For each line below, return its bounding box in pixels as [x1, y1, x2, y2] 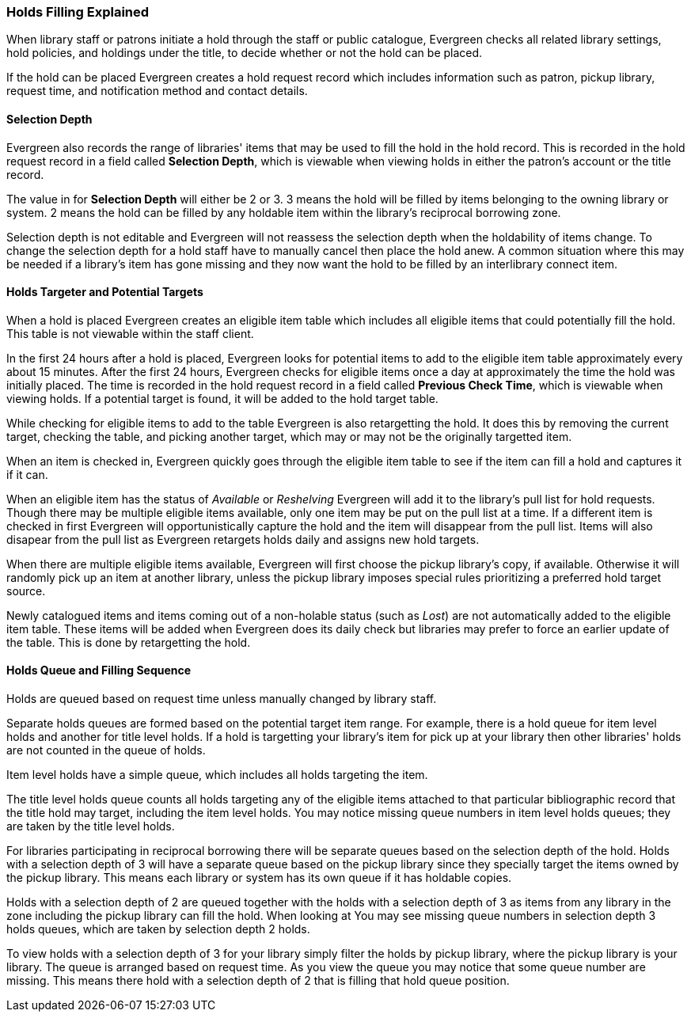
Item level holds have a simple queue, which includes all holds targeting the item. [6, 768, 428, 782]
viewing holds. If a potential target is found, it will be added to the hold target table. [6, 391, 439, 405]
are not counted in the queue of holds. [6, 743, 206, 758]
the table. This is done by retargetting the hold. [6, 635, 251, 649]
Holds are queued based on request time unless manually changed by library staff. [6, 692, 437, 706]
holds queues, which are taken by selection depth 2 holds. [6, 922, 310, 936]
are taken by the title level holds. [6, 819, 175, 834]
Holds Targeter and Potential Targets [6, 285, 203, 299]
